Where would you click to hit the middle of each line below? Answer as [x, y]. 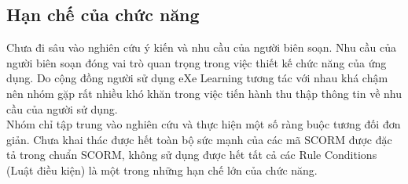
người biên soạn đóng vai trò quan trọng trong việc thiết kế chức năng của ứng [197, 62]
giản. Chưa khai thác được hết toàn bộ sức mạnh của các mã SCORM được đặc [199, 139]
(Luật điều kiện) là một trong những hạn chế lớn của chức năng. [162, 170]
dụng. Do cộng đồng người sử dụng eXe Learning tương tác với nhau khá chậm [197, 78]
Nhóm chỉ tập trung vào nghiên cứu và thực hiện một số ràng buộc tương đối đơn [204, 124]
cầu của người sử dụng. [62, 108]
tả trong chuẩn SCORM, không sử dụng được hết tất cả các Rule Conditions [192, 155]
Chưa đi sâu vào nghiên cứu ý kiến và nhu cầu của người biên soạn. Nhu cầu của [202, 47]
